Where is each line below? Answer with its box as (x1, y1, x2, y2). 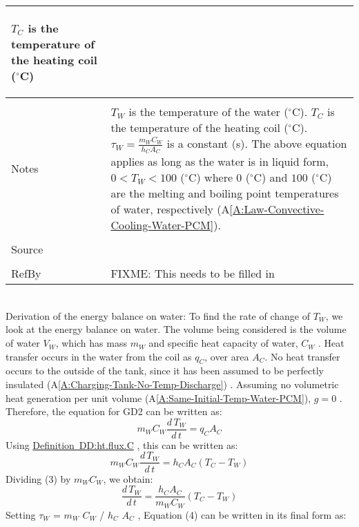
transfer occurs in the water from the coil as (6, 349, 192, 363)
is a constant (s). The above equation (166, 135, 347, 151)
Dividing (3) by (6, 471, 71, 486)
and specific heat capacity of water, (148, 336, 298, 350)
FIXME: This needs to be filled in (110, 265, 275, 282)
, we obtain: (103, 471, 153, 486)
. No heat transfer (264, 349, 340, 363)
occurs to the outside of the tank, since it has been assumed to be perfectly (6, 363, 324, 378)
